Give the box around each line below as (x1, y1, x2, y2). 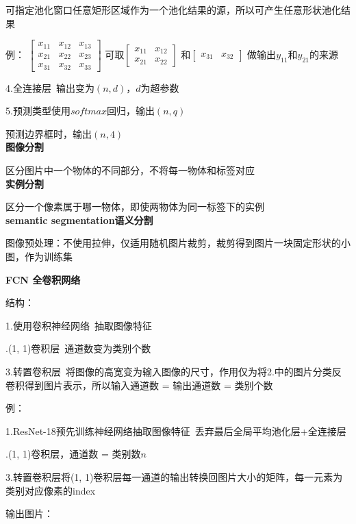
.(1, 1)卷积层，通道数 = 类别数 (5, 447, 141, 461)
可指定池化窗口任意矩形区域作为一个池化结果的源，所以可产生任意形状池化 (5, 3, 341, 16)
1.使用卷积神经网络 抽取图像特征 (5, 318, 152, 332)
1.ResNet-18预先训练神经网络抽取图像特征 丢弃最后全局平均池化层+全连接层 (5, 423, 346, 438)
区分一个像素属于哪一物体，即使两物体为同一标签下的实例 (5, 199, 264, 214)
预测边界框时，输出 (5, 126, 92, 140)
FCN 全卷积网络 (5, 272, 81, 286)
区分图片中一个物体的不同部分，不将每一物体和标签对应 (5, 163, 255, 177)
